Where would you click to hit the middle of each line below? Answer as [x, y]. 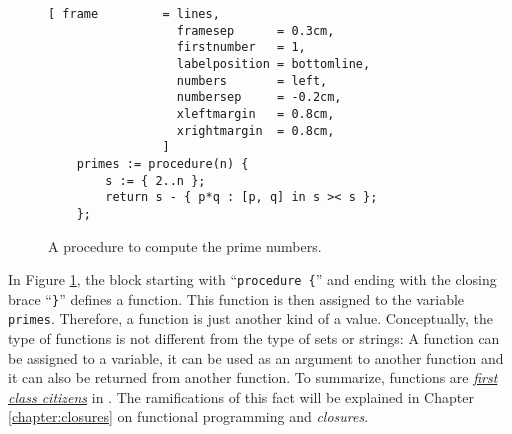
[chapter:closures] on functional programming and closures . [188, 416]
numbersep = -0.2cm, [259, 97]
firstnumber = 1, [241, 47]
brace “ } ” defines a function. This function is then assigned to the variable [236, 298]
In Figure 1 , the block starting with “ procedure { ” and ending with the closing [252, 279]
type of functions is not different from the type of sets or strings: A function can [254, 338]
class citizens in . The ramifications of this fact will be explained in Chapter [241, 396]
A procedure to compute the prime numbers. [185, 245]
